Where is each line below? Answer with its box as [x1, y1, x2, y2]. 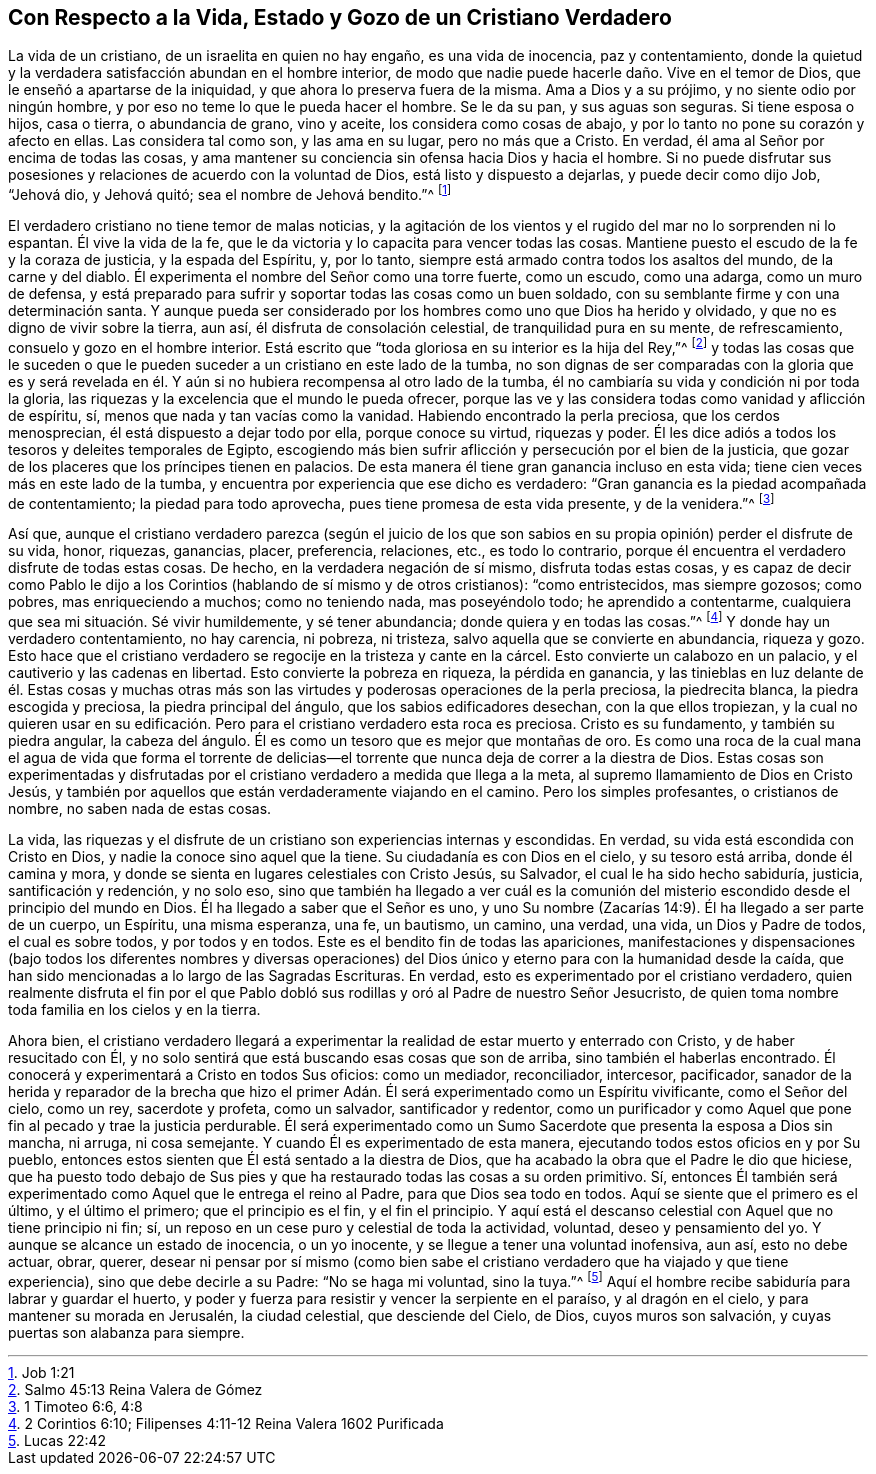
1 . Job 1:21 [8, 1363, 75, 1381]
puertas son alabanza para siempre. [8, 1323, 245, 1341]
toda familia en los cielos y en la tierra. [8, 1001, 261, 1019]
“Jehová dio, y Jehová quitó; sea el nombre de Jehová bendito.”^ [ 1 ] [8, 183, 452, 204]
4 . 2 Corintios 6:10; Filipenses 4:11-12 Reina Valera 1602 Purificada [8, 1414, 444, 1432]
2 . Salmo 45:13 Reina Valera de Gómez [8, 1380, 263, 1398]
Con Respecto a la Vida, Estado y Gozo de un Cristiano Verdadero [8, 5, 672, 30]
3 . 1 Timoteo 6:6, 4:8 [8, 1397, 143, 1415]
